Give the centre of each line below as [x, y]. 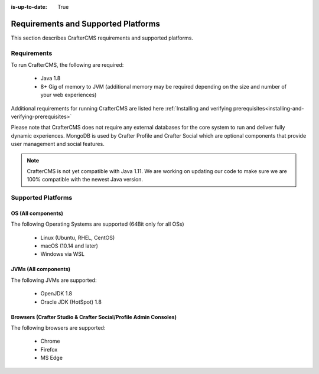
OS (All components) [37, 213]
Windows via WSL [63, 254]
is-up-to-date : [29, 7]
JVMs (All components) [41, 269]
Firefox [49, 349]
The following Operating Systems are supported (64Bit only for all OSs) [97, 224]
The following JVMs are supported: [54, 280]
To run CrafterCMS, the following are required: [67, 65]
